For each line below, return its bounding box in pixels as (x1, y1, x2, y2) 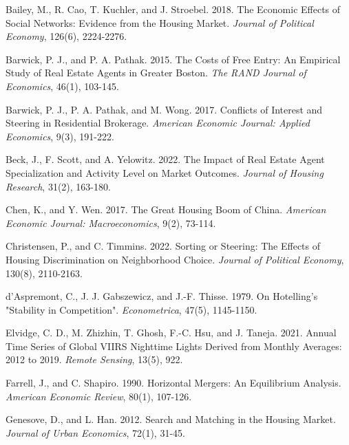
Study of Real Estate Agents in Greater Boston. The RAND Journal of (6, 65, 306, 80)
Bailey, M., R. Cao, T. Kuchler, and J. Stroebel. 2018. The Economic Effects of (6, 2, 341, 16)
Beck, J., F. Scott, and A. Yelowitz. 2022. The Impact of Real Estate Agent (6, 152, 325, 166)
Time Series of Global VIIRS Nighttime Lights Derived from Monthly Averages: (6, 338, 342, 353)
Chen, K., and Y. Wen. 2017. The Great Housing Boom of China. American (6, 202, 326, 217)
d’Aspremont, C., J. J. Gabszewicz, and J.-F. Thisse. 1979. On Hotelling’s (6, 289, 318, 303)
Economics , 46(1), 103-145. (6, 78, 119, 93)
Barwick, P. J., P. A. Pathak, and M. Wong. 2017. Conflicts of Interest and (6, 102, 323, 116)
